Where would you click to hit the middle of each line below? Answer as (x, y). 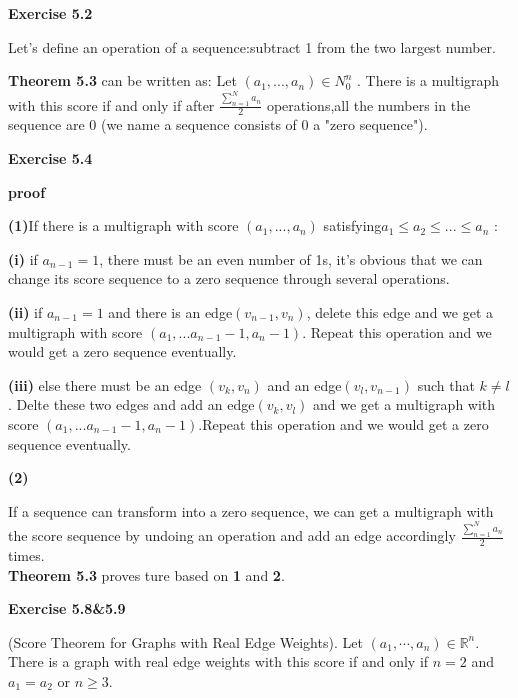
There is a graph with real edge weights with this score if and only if (218, 661)
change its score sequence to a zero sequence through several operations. (229, 278)
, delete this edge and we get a (400, 312)
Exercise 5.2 (50, 13)
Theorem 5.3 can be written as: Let (122, 80)
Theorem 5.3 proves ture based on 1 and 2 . (146, 574)
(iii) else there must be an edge (105, 384)
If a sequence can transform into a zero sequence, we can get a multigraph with (251, 510)
